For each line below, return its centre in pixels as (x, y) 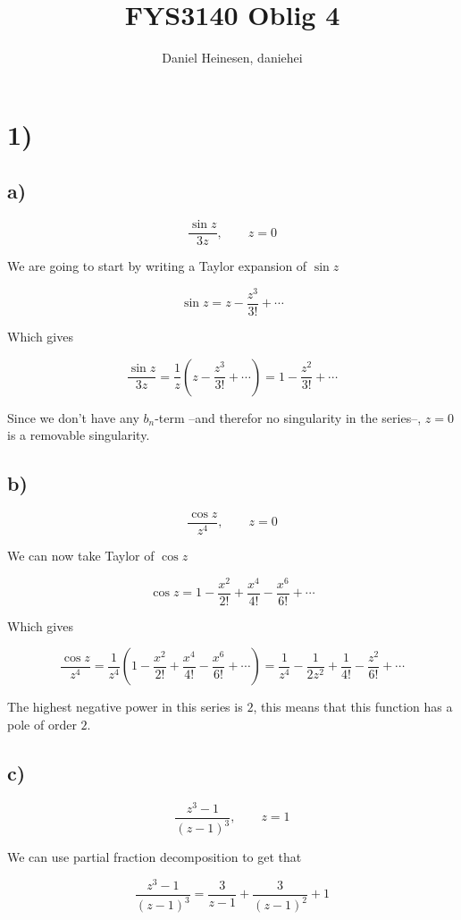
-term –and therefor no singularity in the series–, (288, 417)
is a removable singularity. (79, 435)
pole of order (42, 724)
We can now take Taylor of (81, 555)
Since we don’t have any (73, 417)
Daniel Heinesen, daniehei (232, 58)
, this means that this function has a (353, 707)
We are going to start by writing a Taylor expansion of (157, 266)
